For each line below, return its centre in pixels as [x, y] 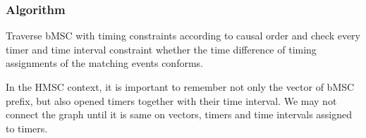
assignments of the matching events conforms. [104, 63]
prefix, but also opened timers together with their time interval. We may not [171, 100]
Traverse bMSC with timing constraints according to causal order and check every [183, 36]
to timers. [27, 128]
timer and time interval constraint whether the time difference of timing [161, 49]
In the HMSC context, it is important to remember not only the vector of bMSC [180, 87]
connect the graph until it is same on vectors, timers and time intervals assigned [179, 114]
